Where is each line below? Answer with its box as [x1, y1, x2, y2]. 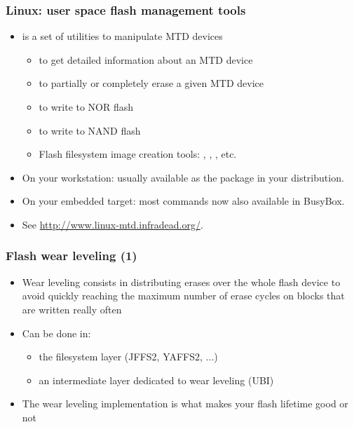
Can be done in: [22, 325, 91, 340]
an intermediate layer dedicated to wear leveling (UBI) [39, 372, 274, 387]
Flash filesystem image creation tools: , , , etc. [39, 147, 237, 161]
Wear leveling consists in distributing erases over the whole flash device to [22, 274, 341, 289]
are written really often [22, 301, 122, 316]
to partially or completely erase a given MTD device [39, 76, 264, 90]
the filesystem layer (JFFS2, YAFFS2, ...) [39, 349, 218, 364]
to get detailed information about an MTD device [39, 52, 253, 67]
